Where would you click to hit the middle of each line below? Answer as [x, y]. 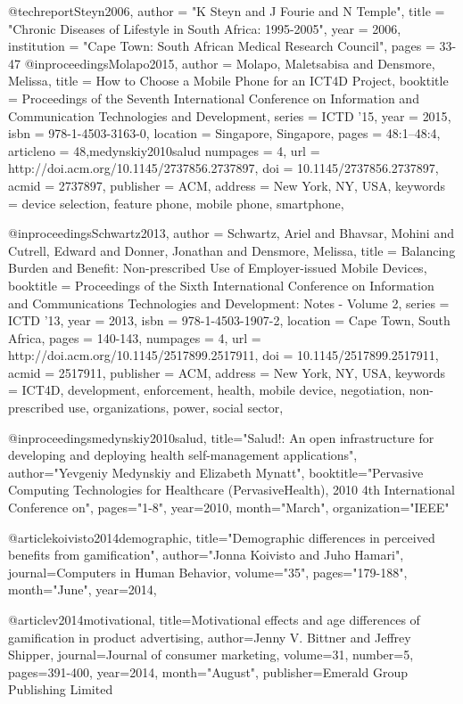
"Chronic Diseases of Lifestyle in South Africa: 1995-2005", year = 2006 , [205, 28]
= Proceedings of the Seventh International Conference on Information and [214, 98]
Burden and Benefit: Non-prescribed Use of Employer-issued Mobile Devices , [218, 268]
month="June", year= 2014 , [83, 589]
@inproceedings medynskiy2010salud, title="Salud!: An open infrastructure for [221, 437]
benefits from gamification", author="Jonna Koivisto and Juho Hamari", [206, 555]
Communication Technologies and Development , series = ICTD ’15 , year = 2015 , [230, 115]
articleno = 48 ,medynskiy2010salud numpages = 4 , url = [164, 150]
